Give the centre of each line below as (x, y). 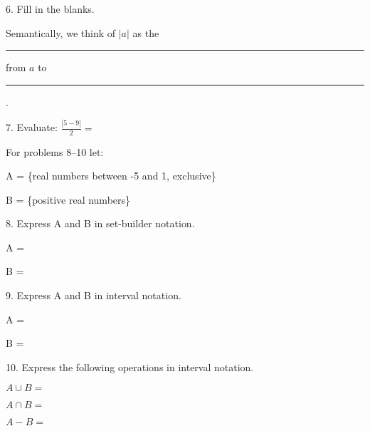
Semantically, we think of (61, 32)
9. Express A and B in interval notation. (94, 295)
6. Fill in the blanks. (50, 9)
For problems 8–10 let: (55, 151)
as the (146, 32)
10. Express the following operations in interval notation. (130, 367)
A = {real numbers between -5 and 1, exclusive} (111, 176)
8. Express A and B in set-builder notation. (100, 223)
